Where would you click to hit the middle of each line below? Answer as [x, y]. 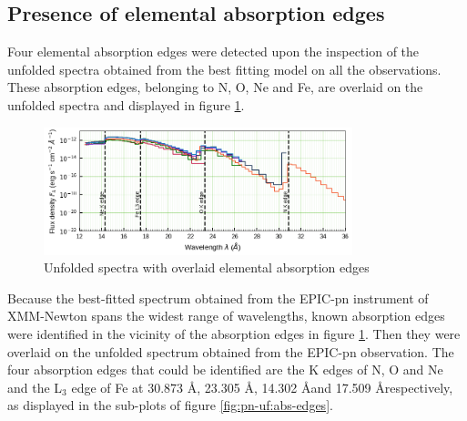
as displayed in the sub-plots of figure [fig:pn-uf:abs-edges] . [170, 405]
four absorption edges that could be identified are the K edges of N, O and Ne [225, 370]
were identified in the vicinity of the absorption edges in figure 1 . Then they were [234, 333]
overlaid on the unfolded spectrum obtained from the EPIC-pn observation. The [231, 351]
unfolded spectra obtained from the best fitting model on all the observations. [224, 69]
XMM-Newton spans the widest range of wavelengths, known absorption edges [226, 316]
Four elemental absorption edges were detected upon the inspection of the [213, 51]
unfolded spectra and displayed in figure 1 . [126, 104]
